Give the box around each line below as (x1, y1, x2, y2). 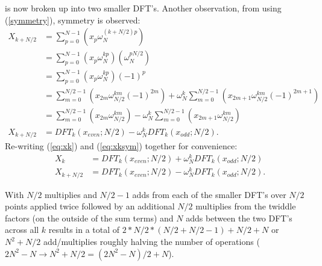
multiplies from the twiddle (195, 200, 296, 212)
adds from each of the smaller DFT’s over (132, 188, 286, 200)
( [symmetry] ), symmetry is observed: (5, 13, 140, 26)
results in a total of (48, 223, 120, 236)
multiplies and (45, 188, 97, 200)
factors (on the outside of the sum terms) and (5, 211, 174, 224)
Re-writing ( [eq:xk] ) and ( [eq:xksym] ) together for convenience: (5, 140, 238, 152)
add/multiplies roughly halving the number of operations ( (43, 235, 260, 247)
